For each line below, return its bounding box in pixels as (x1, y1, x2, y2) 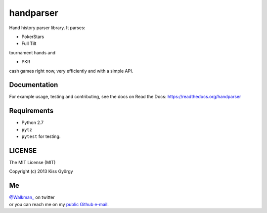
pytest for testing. (21, 133, 61, 139)
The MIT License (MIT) (9, 160, 56, 165)
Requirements (9, 107, 54, 115)
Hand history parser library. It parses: (9, 25, 86, 31)
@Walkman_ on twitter (9, 194, 55, 200)
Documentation (9, 81, 58, 89)
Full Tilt (21, 41, 37, 46)
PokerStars (21, 34, 44, 40)
